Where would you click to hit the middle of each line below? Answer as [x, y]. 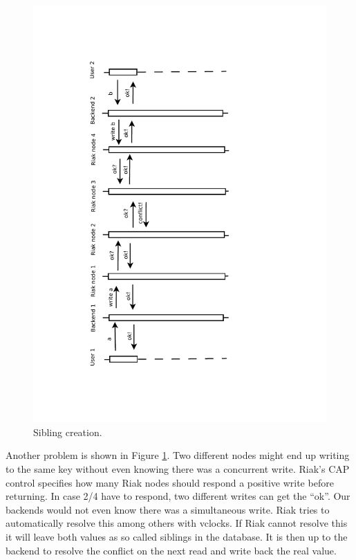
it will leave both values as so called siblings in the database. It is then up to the [177, 536]
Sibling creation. [68, 432]
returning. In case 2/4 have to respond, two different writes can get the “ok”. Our [178, 496]
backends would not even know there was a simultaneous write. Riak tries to [168, 509]
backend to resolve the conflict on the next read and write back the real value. [171, 550]
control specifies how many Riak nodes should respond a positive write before [170, 482]
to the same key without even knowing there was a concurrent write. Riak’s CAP [178, 468]
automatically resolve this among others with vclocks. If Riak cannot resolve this [177, 523]
